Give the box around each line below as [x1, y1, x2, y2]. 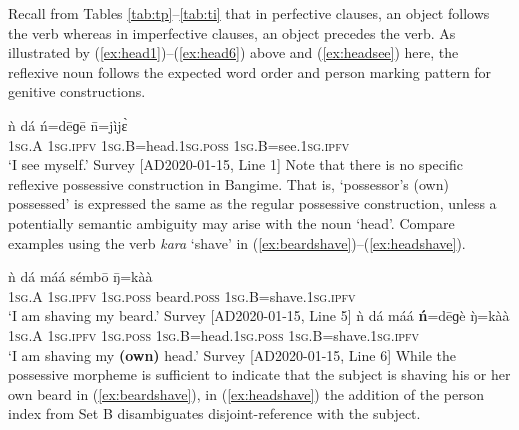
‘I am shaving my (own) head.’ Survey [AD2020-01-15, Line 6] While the [8, 344, 456, 365]
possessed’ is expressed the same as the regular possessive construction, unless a [8, 193, 497, 214]
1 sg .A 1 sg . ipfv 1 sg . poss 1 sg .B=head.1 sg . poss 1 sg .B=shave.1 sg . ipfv [8, 324, 420, 345]
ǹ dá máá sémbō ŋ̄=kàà [8, 266, 153, 287]
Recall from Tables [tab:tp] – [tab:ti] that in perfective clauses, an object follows [8, 3, 490, 23]
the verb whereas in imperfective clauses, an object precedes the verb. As [8, 22, 456, 43]
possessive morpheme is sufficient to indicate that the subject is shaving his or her [8, 364, 511, 385]
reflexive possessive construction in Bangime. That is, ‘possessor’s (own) [8, 173, 449, 194]
